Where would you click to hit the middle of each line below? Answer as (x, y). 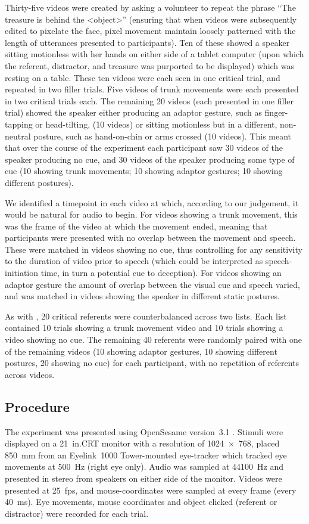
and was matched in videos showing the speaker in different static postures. (142, 296)
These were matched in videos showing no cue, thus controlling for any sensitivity (154, 249)
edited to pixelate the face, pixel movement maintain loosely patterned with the (150, 31)
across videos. (30, 374)
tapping (19, 124)
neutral (18, 136)
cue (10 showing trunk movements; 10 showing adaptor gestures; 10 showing (144, 171)
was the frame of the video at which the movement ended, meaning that (136, 226)
